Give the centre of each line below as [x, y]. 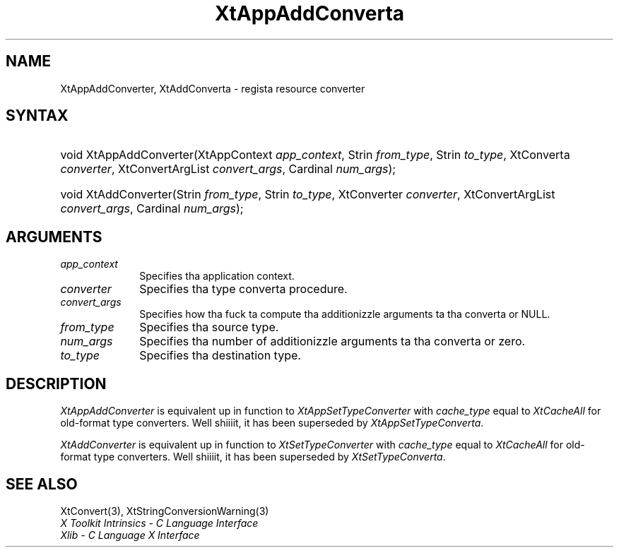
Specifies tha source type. [209, 327]
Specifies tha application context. [217, 276]
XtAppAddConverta [309, 13]
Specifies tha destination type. [220, 356]
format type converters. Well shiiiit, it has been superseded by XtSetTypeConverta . [253, 457]
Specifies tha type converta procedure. [243, 289]
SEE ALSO [42, 484]
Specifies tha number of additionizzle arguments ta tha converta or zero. [332, 341]
